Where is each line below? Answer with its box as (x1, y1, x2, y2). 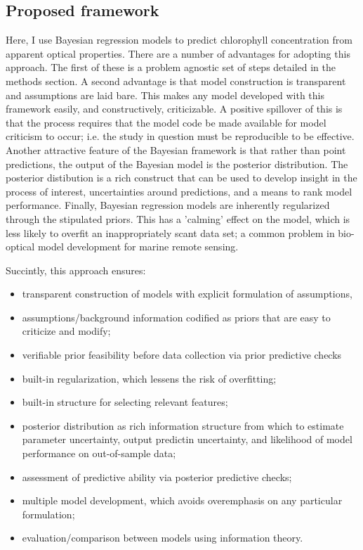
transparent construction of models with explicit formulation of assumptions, (22, 286, 352, 301)
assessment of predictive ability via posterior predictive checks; (22, 469, 292, 484)
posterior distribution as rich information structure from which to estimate (22, 418, 344, 433)
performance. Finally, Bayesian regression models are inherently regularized (6, 198, 330, 212)
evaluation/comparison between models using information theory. (22, 530, 303, 545)
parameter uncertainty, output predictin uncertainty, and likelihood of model (22, 432, 352, 447)
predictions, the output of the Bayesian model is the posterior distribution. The (6, 156, 348, 171)
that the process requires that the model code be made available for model (6, 115, 326, 129)
